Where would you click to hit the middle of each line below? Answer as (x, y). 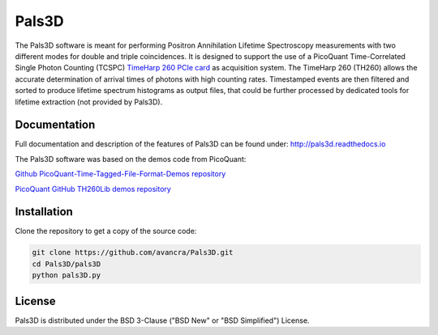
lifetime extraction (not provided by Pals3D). (89, 102)
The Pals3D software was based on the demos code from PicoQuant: (131, 159)
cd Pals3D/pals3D (67, 264)
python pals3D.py (67, 276)
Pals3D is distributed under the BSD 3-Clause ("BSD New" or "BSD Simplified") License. (162, 320)
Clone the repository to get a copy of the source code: (106, 231)
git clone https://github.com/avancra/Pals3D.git (133, 252)
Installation (44, 212)
